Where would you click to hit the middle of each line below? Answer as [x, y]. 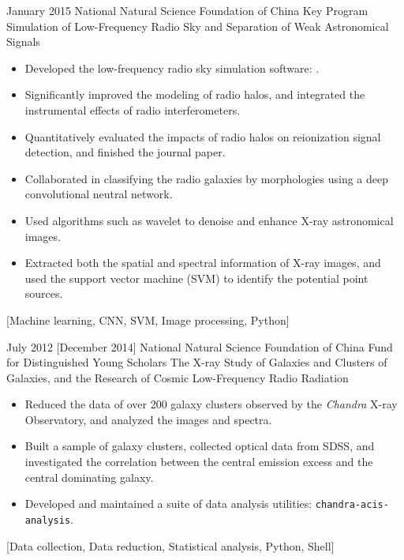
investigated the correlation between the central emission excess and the [199, 462]
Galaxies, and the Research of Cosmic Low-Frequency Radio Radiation [178, 377]
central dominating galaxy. [89, 477]
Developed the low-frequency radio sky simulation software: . [172, 68]
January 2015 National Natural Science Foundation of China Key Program [187, 10]
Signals [23, 41]
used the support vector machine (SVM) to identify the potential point [196, 278]
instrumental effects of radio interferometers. [133, 109]
